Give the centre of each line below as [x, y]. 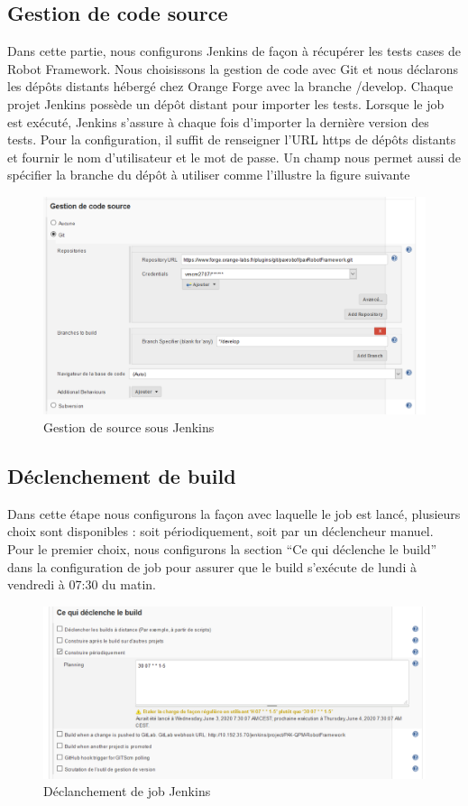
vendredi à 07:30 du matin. [82, 584]
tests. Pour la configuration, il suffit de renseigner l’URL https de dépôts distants [232, 139]
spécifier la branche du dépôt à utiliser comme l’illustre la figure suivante [209, 175]
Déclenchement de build [122, 475]
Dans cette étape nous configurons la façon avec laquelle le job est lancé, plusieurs [234, 513]
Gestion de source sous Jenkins [129, 426]
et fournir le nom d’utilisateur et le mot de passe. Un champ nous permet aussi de [234, 157]
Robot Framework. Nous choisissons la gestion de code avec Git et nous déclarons [233, 68]
